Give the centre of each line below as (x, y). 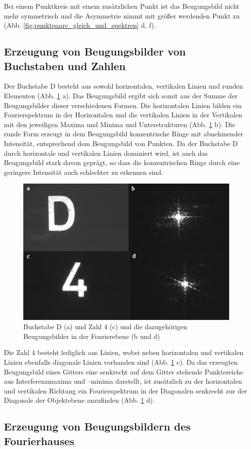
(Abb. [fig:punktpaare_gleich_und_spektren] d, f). (80, 25)
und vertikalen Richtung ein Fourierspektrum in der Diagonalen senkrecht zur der (125, 390)
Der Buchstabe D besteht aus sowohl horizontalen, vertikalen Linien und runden (124, 86)
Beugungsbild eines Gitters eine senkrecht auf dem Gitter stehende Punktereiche (124, 371)
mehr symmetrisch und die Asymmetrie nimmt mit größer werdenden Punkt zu (122, 15)
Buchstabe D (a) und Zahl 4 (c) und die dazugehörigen (105, 327)
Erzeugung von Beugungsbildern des (97, 426)
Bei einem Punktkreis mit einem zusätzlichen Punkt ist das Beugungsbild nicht (122, 6)
